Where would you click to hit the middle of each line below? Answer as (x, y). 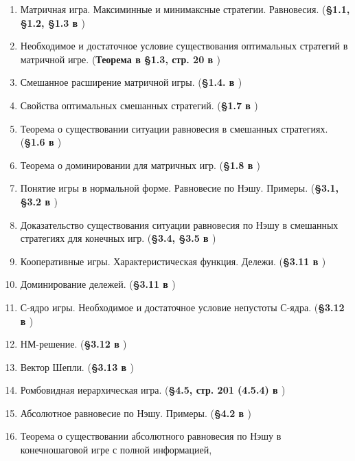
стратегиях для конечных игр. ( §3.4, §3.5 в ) (118, 238)
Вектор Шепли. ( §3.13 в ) (77, 367)
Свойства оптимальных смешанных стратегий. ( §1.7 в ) (139, 105)
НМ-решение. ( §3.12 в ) (73, 344)
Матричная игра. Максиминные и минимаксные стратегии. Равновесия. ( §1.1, (185, 9)
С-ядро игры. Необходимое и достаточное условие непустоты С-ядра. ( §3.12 (182, 307)
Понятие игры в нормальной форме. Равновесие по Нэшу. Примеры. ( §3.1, (180, 188)
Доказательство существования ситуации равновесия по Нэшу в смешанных (179, 224)
